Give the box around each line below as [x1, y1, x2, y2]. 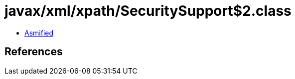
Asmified [24, 28, 54, 37]
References [4, 45, 63, 58]
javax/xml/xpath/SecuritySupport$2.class [4, 2, 292, 19]
